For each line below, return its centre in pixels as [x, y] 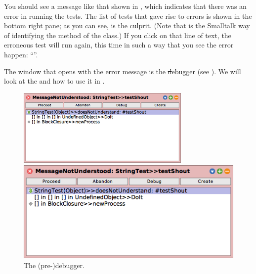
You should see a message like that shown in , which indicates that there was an [125, 6]
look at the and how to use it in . [54, 81]
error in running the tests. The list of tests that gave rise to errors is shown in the [128, 16]
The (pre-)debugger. [54, 265]
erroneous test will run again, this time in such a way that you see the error [119, 45]
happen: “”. [21, 54]
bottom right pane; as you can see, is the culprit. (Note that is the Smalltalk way [127, 25]
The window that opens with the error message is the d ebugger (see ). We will [123, 71]
